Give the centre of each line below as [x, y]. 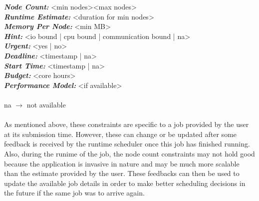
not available [46, 104]
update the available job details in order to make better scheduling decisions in [125, 183]
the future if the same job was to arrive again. [74, 193]
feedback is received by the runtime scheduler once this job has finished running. [127, 144]
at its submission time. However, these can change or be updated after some [121, 134]
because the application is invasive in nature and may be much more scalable [122, 163]
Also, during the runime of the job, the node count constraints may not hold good [129, 153]
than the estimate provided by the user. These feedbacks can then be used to [122, 173]
